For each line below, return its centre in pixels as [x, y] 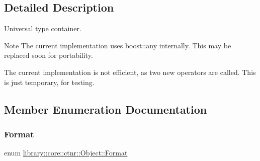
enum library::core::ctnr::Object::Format [66, 153]
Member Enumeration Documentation [106, 109]
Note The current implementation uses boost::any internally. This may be [118, 45]
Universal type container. [43, 28]
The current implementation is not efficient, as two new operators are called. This [130, 72]
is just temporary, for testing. [49, 82]
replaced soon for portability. [49, 55]
